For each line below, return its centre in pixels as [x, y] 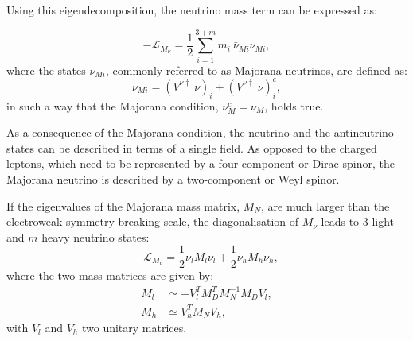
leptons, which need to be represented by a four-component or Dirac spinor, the [201, 163]
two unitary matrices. [134, 327]
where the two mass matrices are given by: [110, 275]
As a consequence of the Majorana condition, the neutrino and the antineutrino [200, 132]
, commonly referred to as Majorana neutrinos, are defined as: [257, 70]
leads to [340, 221]
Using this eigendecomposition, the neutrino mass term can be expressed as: [192, 10]
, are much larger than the [325, 205]
